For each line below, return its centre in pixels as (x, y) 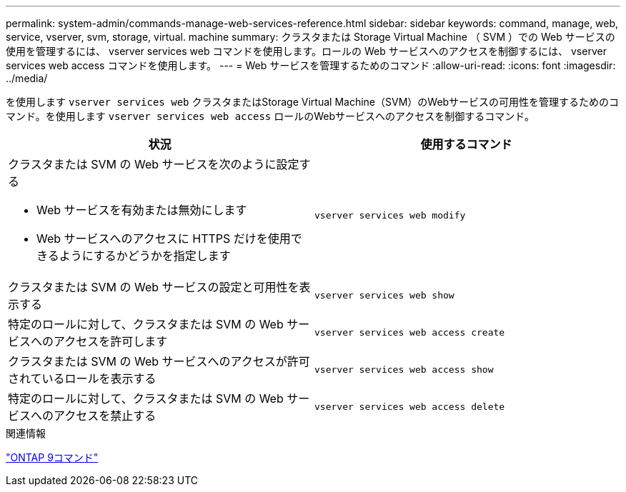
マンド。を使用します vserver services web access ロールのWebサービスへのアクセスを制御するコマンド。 (270, 116)
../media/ (27, 78)
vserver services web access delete (410, 406)
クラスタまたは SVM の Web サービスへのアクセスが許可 (159, 361)
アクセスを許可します (111, 341)
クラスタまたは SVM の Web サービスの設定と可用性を (154, 287)
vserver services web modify (390, 215)
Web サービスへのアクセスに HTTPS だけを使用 (164, 239)
